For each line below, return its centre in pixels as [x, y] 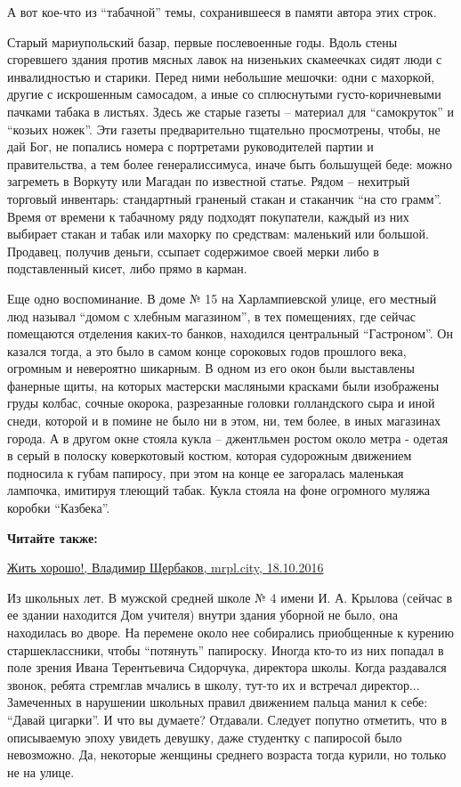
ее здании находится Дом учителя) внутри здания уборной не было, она [203, 615]
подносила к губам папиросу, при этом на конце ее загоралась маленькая [206, 472]
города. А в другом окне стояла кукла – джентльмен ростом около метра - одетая [228, 438]
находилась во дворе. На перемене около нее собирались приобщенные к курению [230, 632]
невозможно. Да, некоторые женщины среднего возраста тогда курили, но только [227, 755]
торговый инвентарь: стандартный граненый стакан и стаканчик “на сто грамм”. [225, 198]
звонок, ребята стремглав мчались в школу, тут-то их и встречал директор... [214, 684]
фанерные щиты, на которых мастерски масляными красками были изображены [223, 385]
